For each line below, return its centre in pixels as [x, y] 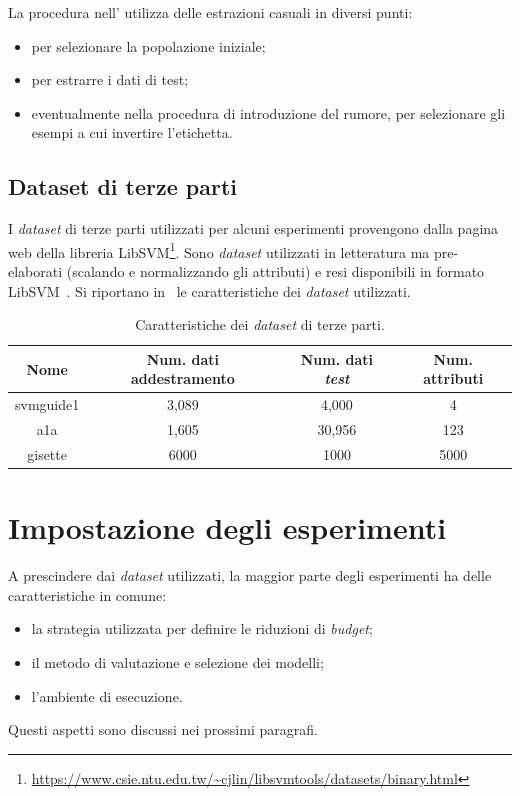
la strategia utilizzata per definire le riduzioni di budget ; [202, 628]
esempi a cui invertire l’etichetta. [132, 132]
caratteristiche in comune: [87, 594]
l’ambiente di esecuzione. [107, 695]
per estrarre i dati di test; [110, 79]
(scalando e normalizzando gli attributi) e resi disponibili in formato [275, 271]
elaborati [35, 271]
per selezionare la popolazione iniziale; [148, 45]
